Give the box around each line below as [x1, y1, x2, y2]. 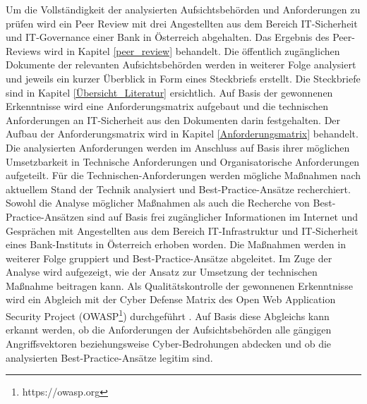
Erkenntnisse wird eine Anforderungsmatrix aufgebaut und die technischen [6, 99, 328, 114]
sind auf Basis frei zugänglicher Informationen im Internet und [87, 209, 359, 224]
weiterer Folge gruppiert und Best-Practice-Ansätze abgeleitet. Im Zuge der [6, 250, 332, 265]
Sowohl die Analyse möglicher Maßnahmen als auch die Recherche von [6, 195, 310, 210]
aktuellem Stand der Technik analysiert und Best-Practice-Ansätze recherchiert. [6, 181, 351, 196]
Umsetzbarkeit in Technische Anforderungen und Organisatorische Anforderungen [6, 154, 360, 169]
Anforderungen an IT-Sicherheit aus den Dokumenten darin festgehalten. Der [6, 112, 341, 127]
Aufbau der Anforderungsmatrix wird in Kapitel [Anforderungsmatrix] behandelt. [6, 126, 359, 141]
